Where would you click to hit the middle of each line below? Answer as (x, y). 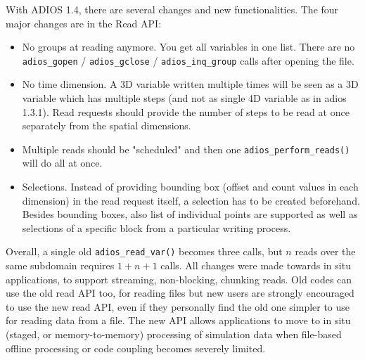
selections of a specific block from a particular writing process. (156, 227)
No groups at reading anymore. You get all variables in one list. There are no (188, 47)
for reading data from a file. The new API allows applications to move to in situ (178, 320)
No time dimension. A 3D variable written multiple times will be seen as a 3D (190, 84)
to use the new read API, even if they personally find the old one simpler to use (178, 306)
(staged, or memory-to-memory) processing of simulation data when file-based (174, 334)
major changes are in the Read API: (84, 23)
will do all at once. (62, 163)
